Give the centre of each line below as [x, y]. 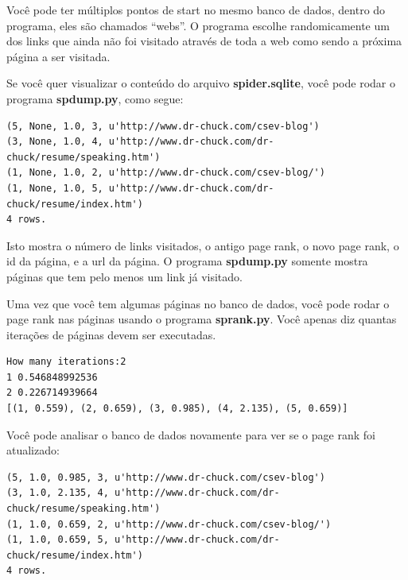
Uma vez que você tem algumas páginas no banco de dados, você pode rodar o [198, 303]
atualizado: [33, 450]
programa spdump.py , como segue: [95, 98]
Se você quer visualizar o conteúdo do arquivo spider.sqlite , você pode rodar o [201, 83]
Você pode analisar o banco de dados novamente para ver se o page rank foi [191, 434]
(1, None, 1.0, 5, [55, 188]
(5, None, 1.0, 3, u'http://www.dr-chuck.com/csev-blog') [163, 126]
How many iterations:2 [66, 362]
